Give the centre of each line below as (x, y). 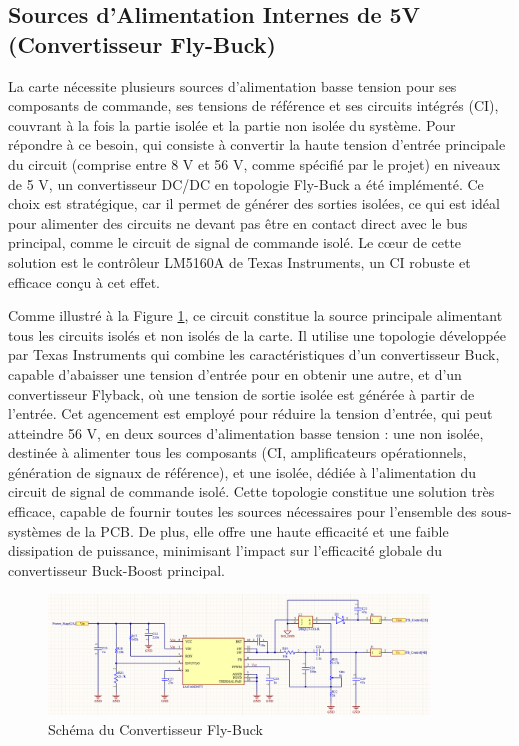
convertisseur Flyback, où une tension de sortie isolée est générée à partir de (241, 393)
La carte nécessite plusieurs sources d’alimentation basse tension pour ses (232, 85)
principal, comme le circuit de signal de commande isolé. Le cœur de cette (235, 242)
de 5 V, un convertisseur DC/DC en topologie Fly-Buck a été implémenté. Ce (246, 183)
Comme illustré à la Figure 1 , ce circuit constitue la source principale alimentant (255, 315)
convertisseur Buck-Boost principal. (116, 569)
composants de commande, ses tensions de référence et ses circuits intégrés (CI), (253, 105)
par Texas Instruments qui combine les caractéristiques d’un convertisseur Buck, (254, 354)
